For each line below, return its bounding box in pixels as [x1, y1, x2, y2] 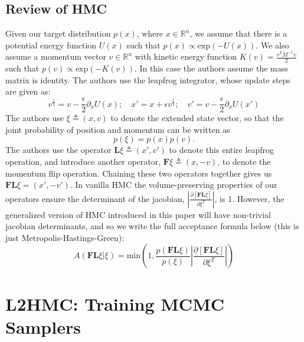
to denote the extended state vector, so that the [110, 112, 284, 124]
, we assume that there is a [189, 27, 287, 40]
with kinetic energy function [135, 50, 237, 63]
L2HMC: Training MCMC [5, 291, 224, 315]
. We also [256, 38, 289, 51]
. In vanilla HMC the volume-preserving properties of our [70, 178, 277, 191]
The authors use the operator [5, 144, 112, 156]
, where [136, 27, 164, 40]
